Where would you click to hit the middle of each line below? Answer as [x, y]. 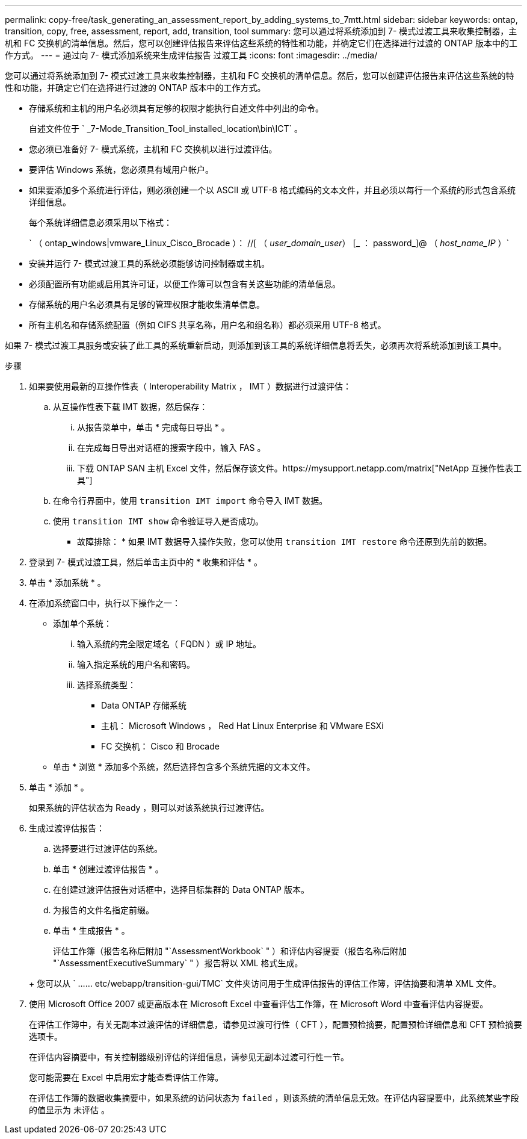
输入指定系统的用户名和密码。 [136, 664]
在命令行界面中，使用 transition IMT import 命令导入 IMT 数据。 [190, 501]
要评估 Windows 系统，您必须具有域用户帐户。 [121, 169]
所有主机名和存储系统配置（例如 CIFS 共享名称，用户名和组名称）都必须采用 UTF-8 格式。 [208, 325]
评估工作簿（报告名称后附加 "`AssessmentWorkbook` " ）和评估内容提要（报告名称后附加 [230, 951]
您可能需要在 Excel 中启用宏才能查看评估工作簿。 [126, 1077]
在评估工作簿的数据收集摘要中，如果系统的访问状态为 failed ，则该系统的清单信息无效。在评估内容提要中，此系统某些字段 [274, 1098]
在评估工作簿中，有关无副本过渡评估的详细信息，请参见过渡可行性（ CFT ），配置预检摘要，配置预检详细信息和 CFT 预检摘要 [276, 1024]
